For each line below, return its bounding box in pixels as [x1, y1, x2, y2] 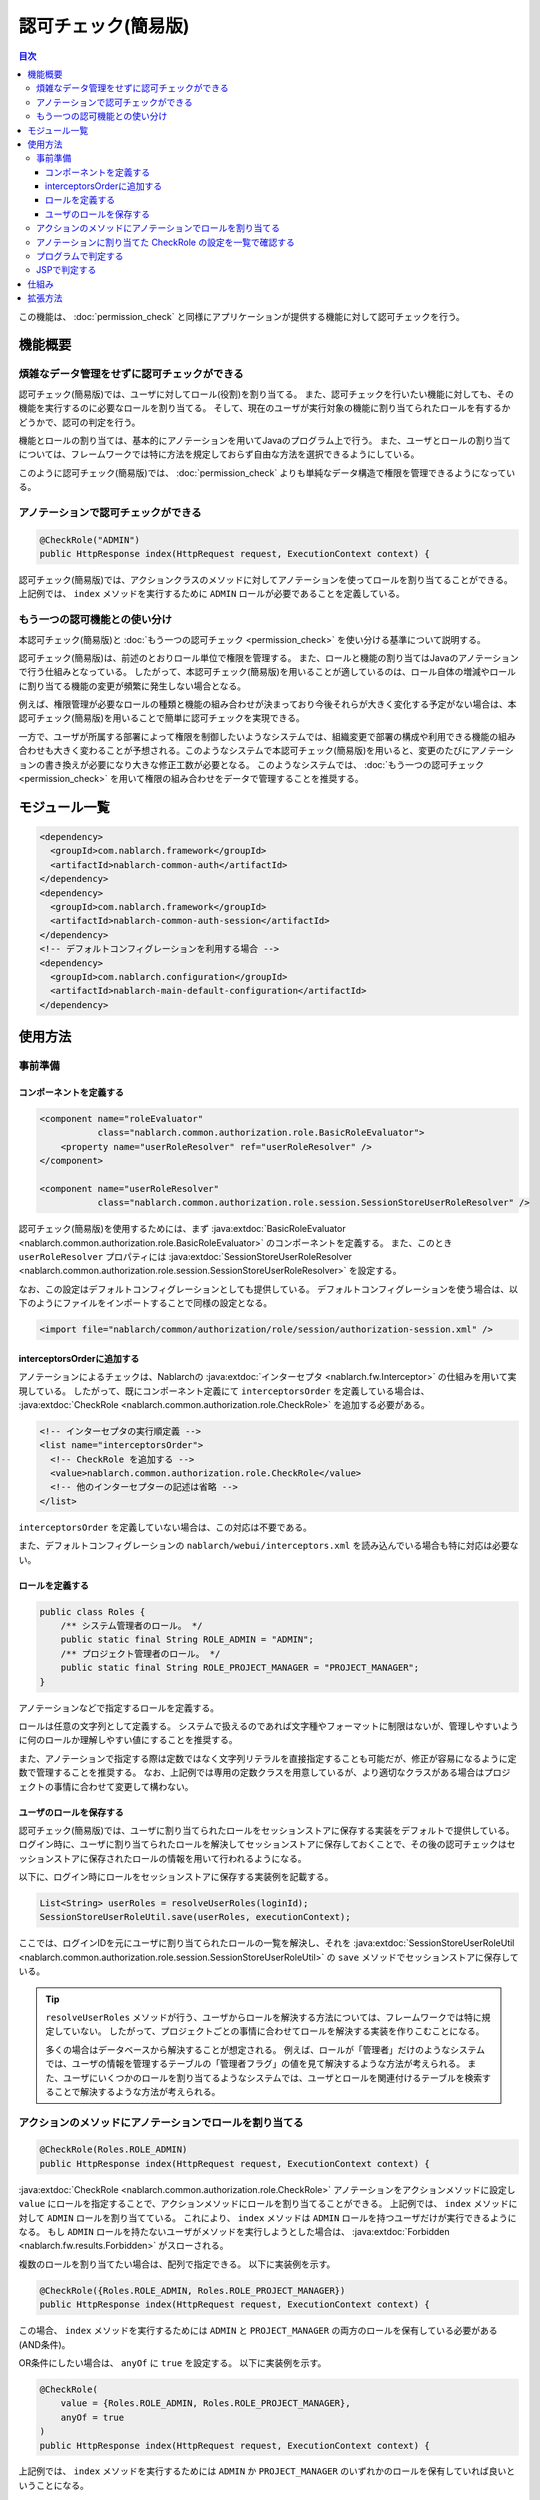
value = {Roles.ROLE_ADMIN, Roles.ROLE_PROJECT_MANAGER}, [60, 2398, 351, 2409]
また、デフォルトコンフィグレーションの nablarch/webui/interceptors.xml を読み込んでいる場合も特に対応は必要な [18, 1540, 519, 1552]
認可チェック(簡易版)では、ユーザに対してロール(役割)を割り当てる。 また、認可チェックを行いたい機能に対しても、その [18, 388, 515, 400]
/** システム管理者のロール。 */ [60, 1620, 203, 1631]
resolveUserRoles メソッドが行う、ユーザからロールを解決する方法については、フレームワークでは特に [45, 2011, 482, 2023]
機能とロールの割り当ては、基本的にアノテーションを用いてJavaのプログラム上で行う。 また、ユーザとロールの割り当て [18, 434, 512, 446]
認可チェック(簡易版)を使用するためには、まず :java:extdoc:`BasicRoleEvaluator [18, 1223, 346, 1235]
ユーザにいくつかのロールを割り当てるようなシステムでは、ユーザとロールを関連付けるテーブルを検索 [62, 2071, 483, 2084]
